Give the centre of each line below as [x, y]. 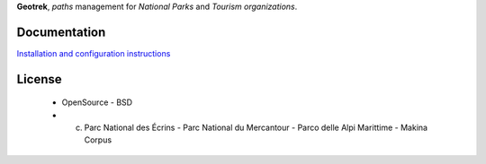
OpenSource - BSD [97, 102]
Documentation [61, 32]
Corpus [98, 140]
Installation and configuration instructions [94, 53]
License [39, 79]
